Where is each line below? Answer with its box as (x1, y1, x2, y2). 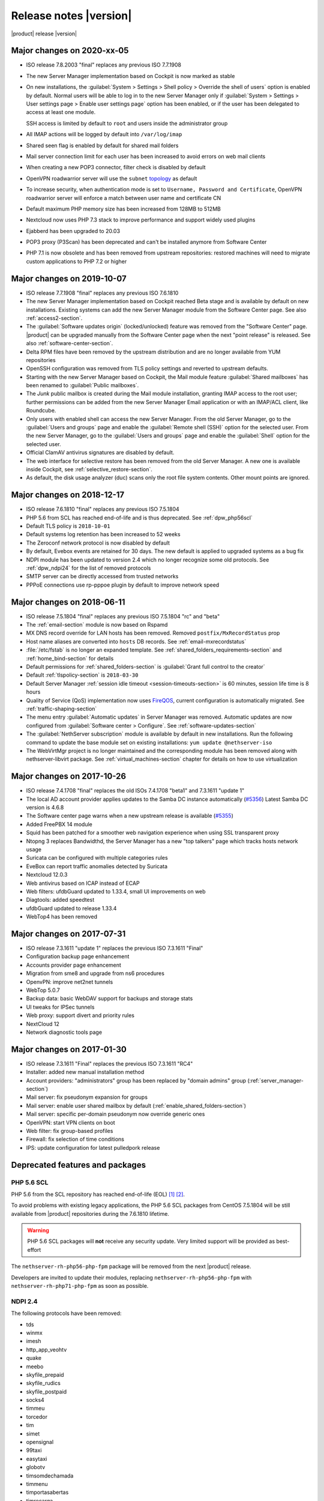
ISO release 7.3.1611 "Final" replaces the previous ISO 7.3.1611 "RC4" (26, 1060, 193, 1067)
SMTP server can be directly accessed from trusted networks (26, 573, 179, 580)
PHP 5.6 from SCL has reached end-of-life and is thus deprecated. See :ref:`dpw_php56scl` (26, 514, 253, 521)
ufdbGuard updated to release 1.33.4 (26, 904, 117, 912)
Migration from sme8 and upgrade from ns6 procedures (26, 970, 165, 977)
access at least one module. (26, 109, 96, 116)
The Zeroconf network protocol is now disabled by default (26, 539, 170, 546)
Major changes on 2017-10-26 (11, 772, 126, 782)
